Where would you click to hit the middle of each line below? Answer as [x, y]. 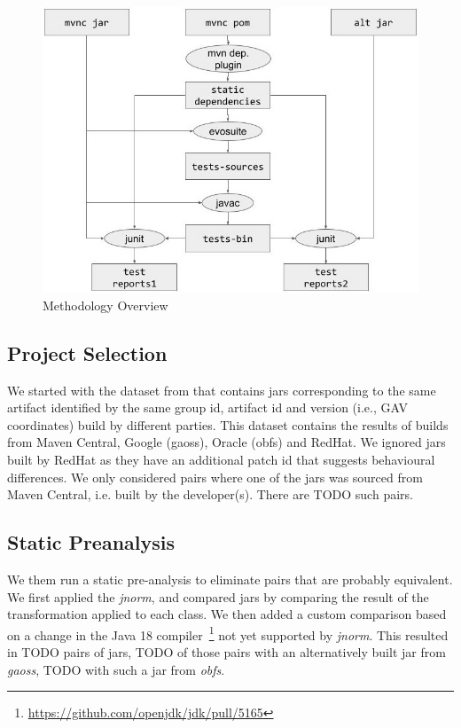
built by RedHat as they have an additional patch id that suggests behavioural [221, 460]
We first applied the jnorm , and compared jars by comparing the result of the [218, 596]
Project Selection [87, 352]
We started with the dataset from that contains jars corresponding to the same [222, 390]
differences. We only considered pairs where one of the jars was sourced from [215, 477]
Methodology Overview [105, 305]
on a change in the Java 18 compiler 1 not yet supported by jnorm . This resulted [228, 633]
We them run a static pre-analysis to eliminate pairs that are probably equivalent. [230, 579]
